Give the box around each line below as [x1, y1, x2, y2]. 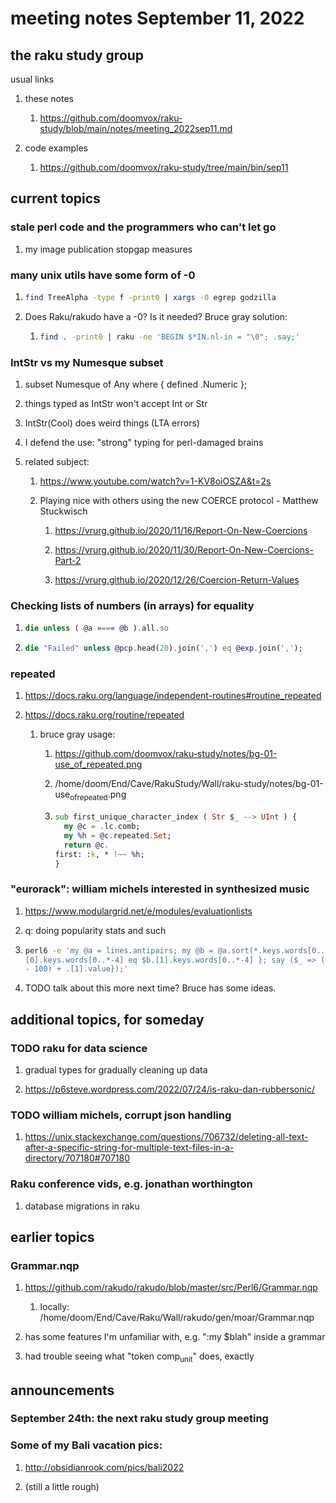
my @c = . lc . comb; [63, 822, 141, 832]
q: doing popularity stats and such [24, 924, 167, 936]
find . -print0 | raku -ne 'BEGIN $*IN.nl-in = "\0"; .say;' [39, 332, 300, 342]
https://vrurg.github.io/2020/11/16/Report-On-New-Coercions [54, 525, 308, 537]
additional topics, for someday [10, 1011, 205, 1028]
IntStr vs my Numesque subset [10, 355, 164, 369]
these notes [24, 93, 74, 104]
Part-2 [54, 555, 82, 567]
